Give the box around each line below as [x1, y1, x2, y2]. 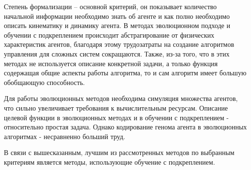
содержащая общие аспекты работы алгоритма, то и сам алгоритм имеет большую [4, 68, 247, 78]
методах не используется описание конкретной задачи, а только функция [4, 58, 218, 68]
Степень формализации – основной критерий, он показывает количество [4, 1, 217, 11]
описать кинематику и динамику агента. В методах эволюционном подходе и [4, 20, 230, 30]
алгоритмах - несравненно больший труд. [4, 131, 125, 141]
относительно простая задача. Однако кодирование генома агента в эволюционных [4, 122, 247, 132]
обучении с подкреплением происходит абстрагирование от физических [4, 29, 215, 40]
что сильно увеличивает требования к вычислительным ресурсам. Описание [4, 102, 228, 113]
